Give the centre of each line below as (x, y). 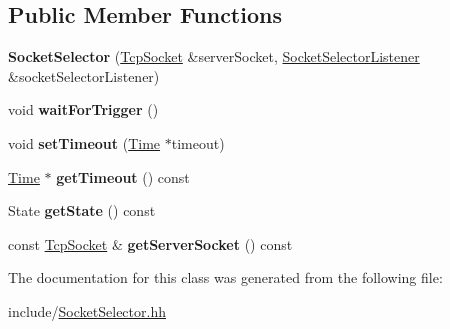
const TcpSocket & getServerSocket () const (150, 243)
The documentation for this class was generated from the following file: (225, 277)
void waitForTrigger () (83, 109)
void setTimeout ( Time (84, 142)
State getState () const (82, 210)
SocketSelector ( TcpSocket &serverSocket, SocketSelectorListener (214, 56)
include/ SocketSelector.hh (87, 310)
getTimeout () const (123, 176)
